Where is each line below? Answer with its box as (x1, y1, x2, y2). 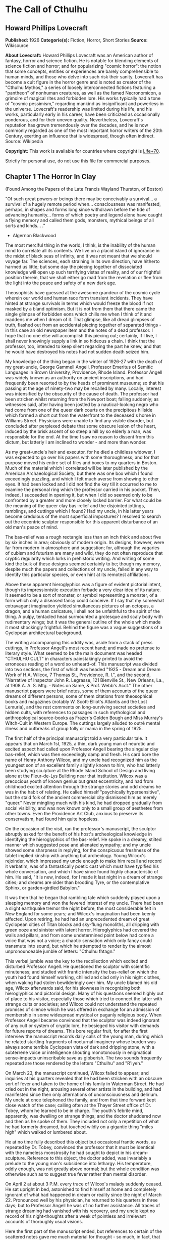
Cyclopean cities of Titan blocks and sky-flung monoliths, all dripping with (5, 921, 159, 927)
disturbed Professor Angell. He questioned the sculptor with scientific (5, 963, 150, 969)
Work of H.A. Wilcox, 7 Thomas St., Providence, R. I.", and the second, (5, 672, 151, 678)
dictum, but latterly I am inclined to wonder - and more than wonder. (5, 439, 147, 445)
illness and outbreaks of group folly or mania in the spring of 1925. (5, 725, 143, 731)
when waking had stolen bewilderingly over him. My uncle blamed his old (5, 980, 157, 986)
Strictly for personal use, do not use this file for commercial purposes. (5, 158, 151, 164)
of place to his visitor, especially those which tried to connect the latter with (5, 995, 162, 1002)
